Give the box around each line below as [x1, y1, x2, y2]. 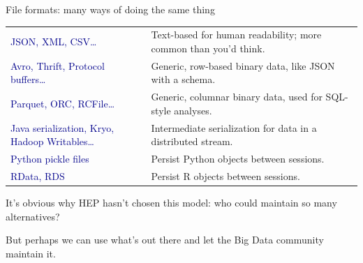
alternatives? [6, 209, 60, 223]
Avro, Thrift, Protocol [10, 58, 105, 73]
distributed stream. [151, 134, 233, 149]
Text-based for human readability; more [151, 27, 322, 42]
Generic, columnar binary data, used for [151, 89, 323, 104]
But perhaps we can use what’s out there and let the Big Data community [6, 232, 324, 247]
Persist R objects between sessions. [151, 168, 300, 183]
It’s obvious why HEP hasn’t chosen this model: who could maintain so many [6, 195, 337, 210]
